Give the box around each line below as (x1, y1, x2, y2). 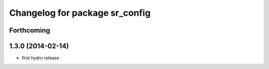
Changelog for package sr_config (9, 7, 151, 18)
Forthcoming (9, 26, 50, 34)
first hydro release (21, 55, 59, 61)
